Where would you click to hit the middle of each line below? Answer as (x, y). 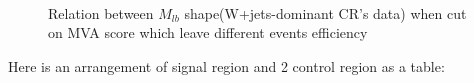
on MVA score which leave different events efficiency (208, 32)
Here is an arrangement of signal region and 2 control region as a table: (226, 65)
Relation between (101, 12)
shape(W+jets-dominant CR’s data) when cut (325, 12)
